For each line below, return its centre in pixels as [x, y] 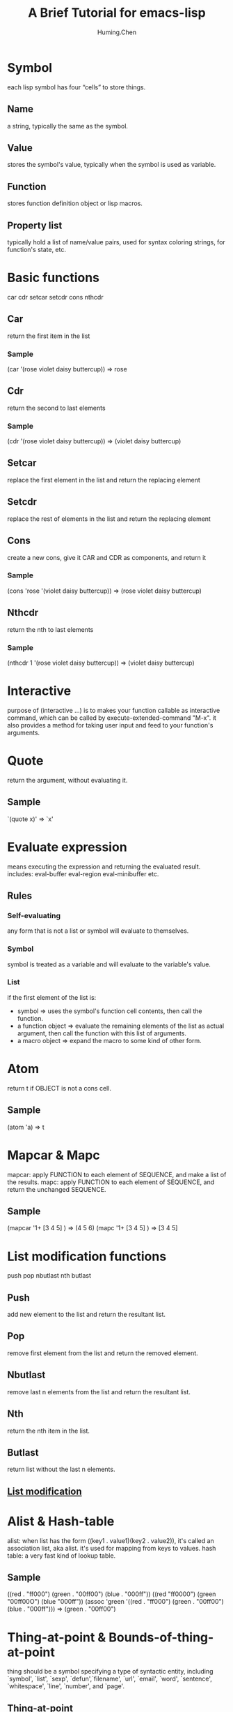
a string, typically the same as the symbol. [68, 126]
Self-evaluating [34, 915]
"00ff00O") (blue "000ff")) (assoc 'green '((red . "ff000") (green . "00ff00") [115, 1602]
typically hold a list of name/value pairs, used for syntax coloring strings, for [116, 242]
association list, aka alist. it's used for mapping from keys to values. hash [112, 1548]
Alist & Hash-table [61, 1521]
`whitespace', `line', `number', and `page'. [66, 1686]
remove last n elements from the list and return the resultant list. [99, 1392]
